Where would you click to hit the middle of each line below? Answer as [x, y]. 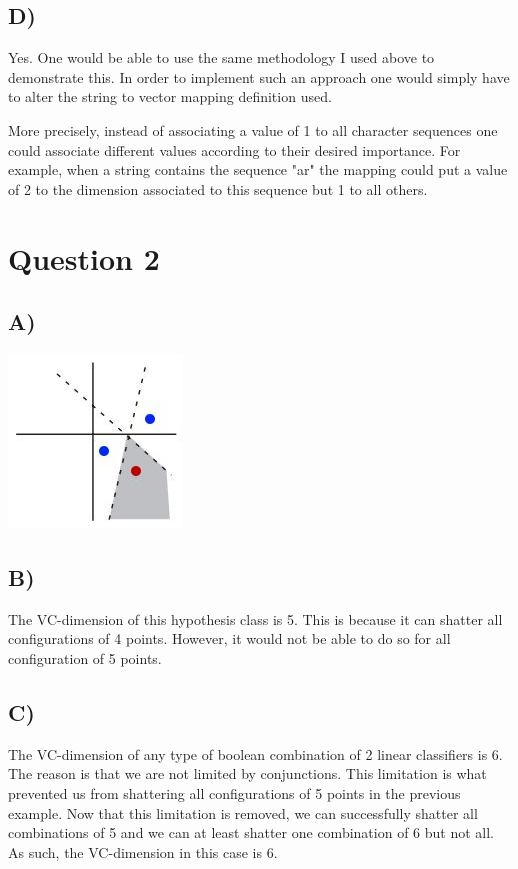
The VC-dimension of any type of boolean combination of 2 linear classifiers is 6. [255, 753]
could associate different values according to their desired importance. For [234, 149]
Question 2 [84, 257]
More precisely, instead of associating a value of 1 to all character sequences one [253, 129]
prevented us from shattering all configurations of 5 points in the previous [234, 792]
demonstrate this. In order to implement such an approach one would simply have [259, 76]
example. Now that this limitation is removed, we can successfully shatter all [243, 812]
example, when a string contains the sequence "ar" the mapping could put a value [258, 169]
